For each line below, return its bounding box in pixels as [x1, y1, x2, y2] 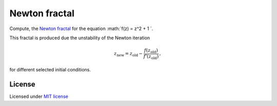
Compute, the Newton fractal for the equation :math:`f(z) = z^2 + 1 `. [9, 25, 153, 32]
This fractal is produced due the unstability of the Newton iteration [9, 35, 150, 41]
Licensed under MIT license [9, 93, 69, 99]
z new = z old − [113, 51, 143, 58]
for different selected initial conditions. [9, 67, 91, 73]
